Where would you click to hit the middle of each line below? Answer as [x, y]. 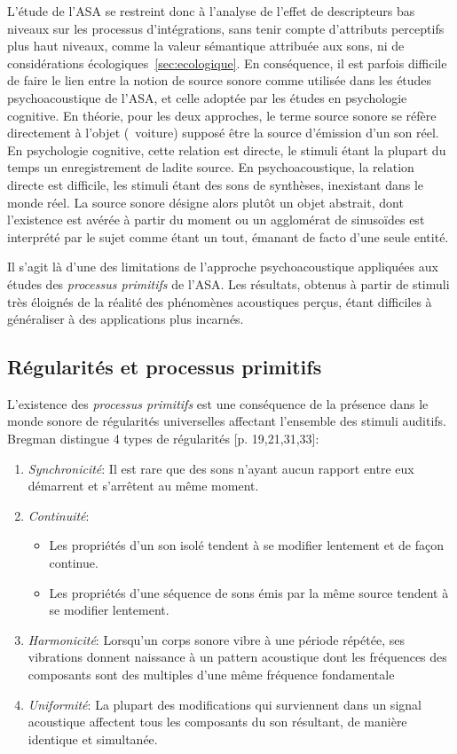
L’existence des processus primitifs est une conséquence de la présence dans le [218, 403]
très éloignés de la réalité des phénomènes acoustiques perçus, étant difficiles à [220, 301]
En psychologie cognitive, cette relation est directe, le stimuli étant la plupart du [227, 149]
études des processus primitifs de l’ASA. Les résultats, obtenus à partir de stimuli [228, 283]
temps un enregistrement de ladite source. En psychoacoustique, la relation [211, 167]
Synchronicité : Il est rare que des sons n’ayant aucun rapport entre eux [221, 468]
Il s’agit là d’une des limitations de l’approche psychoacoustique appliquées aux [223, 267]
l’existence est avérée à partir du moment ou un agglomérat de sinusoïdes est [216, 220]
